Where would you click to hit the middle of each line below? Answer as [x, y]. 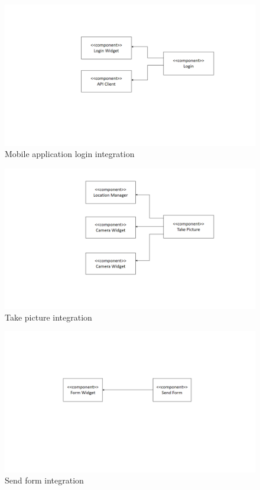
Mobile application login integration [70, 154]
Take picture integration [48, 317]
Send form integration [44, 480]
